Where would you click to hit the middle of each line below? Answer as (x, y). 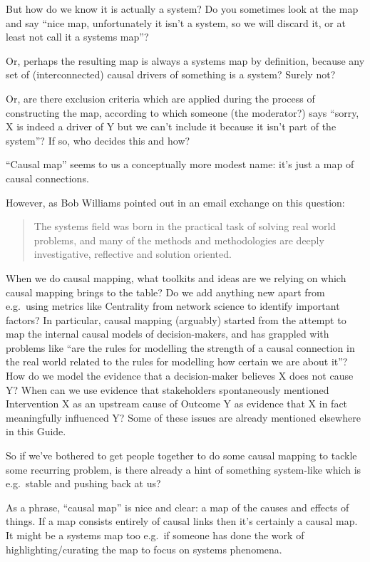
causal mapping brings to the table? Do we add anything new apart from (165, 292)
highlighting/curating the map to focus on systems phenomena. (144, 549)
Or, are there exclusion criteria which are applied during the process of (160, 98)
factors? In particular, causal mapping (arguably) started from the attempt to (176, 319)
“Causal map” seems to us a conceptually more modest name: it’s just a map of (180, 164)
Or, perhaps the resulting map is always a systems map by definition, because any (185, 60)
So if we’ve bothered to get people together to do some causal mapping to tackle (181, 456)
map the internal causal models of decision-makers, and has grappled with (168, 334)
